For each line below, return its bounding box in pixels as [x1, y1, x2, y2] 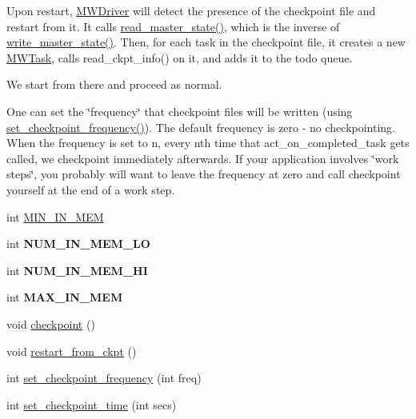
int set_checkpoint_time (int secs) [6, 396, 177, 413]
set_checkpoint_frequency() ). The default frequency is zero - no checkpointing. [6, 118, 396, 135]
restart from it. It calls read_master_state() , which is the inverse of [6, 18, 340, 34]
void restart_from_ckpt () [6, 342, 137, 359]
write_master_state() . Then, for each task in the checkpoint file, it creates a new [6, 34, 406, 50]
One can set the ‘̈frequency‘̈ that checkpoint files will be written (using [6, 102, 353, 119]
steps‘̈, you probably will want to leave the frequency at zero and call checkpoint [6, 166, 401, 182]
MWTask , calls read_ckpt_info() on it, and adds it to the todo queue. [6, 49, 353, 66]
